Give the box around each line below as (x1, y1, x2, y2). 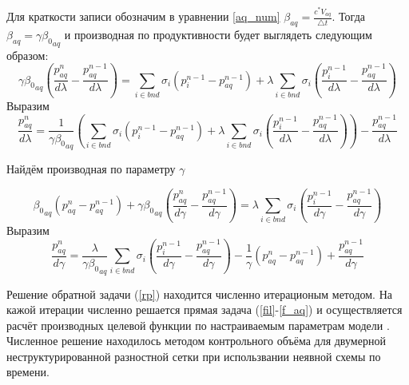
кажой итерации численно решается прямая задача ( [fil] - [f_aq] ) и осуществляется (6, 301, 403, 318)
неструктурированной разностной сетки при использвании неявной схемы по (6, 347, 381, 364)
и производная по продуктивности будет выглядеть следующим (64, 26, 372, 43)
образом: (6, 46, 49, 63)
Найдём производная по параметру (6, 161, 176, 177)
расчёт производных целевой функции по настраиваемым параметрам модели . (6, 316, 390, 333)
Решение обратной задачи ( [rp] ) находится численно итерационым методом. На (6, 285, 392, 302)
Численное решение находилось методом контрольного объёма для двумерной (6, 332, 386, 349)
